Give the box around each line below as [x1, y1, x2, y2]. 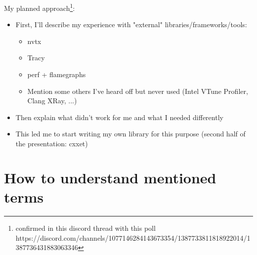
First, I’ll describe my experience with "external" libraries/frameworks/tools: [15, 19, 247, 30]
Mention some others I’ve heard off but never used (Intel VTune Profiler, [27, 85, 248, 96]
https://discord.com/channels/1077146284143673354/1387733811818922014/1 [15, 232, 251, 243]
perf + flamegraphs [27, 69, 86, 80]
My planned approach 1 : [4, 1, 75, 13]
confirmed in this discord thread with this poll [15, 222, 156, 233]
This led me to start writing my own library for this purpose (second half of [15, 128, 246, 139]
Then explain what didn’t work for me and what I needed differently [15, 112, 223, 122]
